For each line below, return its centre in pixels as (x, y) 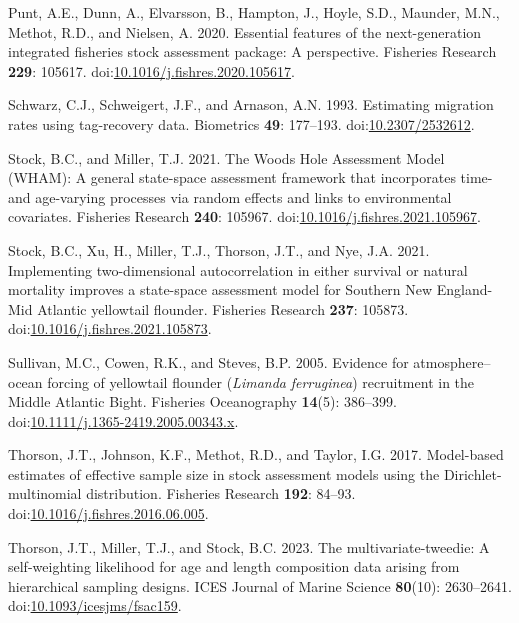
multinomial (45, 493)
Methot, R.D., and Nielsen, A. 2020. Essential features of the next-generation (245, 31)
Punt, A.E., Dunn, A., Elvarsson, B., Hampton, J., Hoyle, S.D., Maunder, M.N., (254, 12)
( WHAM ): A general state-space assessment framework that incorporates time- (250, 177)
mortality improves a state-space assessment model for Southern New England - (250, 289)
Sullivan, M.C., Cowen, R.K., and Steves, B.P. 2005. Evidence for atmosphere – (249, 361)
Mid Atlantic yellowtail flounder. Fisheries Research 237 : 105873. (208, 308)
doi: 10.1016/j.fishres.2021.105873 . (110, 328)
